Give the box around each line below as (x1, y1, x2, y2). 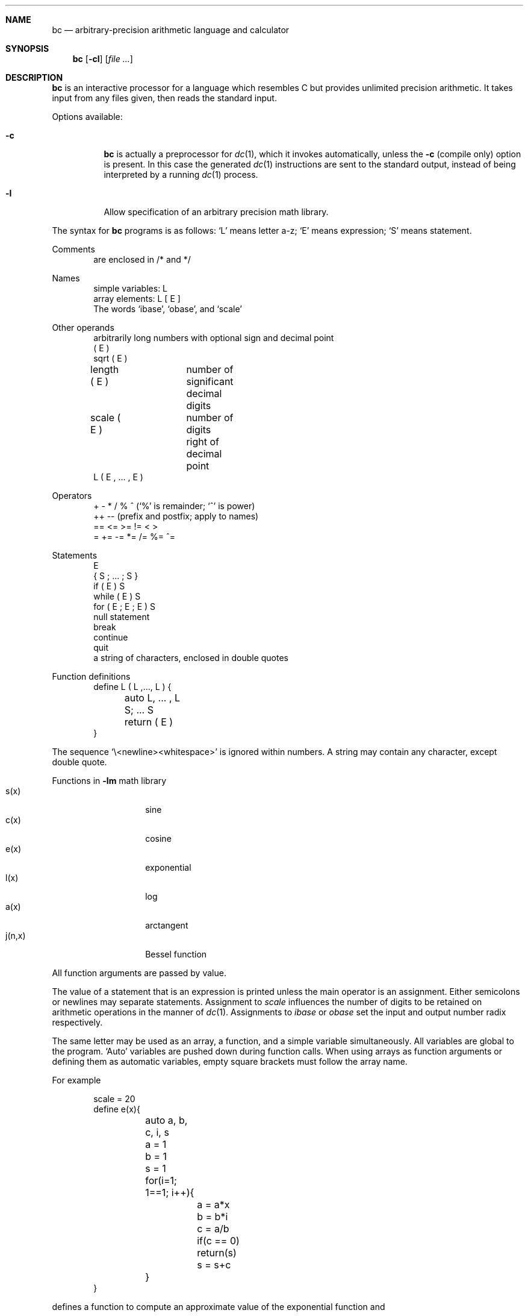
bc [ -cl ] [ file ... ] (72, 54, 133, 64)
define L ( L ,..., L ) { (93, 681, 172, 692)
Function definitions (52, 671, 131, 681)
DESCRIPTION (5, 72, 63, 83)
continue (93, 632, 128, 642)
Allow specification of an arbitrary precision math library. (104, 207, 329, 217)
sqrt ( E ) (93, 353, 128, 363)
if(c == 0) (197, 1235, 240, 1247)
